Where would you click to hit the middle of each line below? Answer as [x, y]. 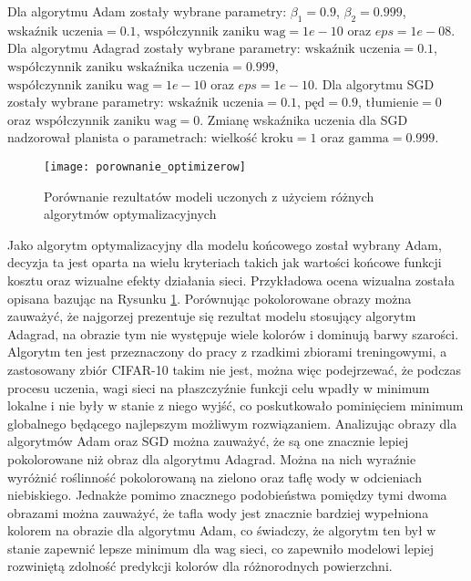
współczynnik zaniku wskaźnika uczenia [118, 67]
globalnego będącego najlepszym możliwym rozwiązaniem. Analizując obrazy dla [232, 423]
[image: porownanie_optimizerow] [145, 166]
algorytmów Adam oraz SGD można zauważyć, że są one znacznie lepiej [208, 441]
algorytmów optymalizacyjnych [130, 214]
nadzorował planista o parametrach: [108, 137]
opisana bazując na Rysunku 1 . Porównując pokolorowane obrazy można [210, 298]
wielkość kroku [252, 139]
